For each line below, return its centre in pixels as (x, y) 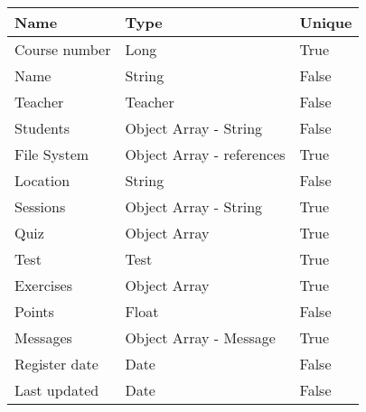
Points (34, 311)
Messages (43, 337)
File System (52, 154)
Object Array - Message (200, 337)
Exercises (43, 285)
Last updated (57, 390)
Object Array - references (205, 154)
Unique (326, 22)
